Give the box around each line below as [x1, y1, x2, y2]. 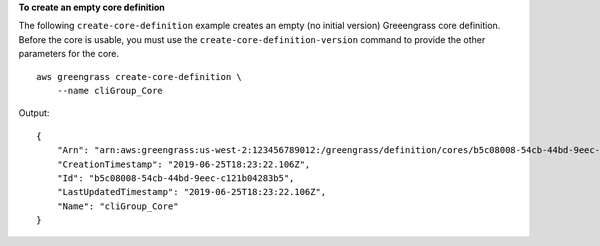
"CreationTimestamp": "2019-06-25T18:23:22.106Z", [56, 158, 311, 170]
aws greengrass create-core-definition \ [36, 71, 242, 82]
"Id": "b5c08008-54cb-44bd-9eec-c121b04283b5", [56, 172, 295, 184]
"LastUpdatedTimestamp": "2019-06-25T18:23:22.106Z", [56, 186, 327, 198]
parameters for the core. [18, 48, 120, 60]
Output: [18, 107, 50, 119]
